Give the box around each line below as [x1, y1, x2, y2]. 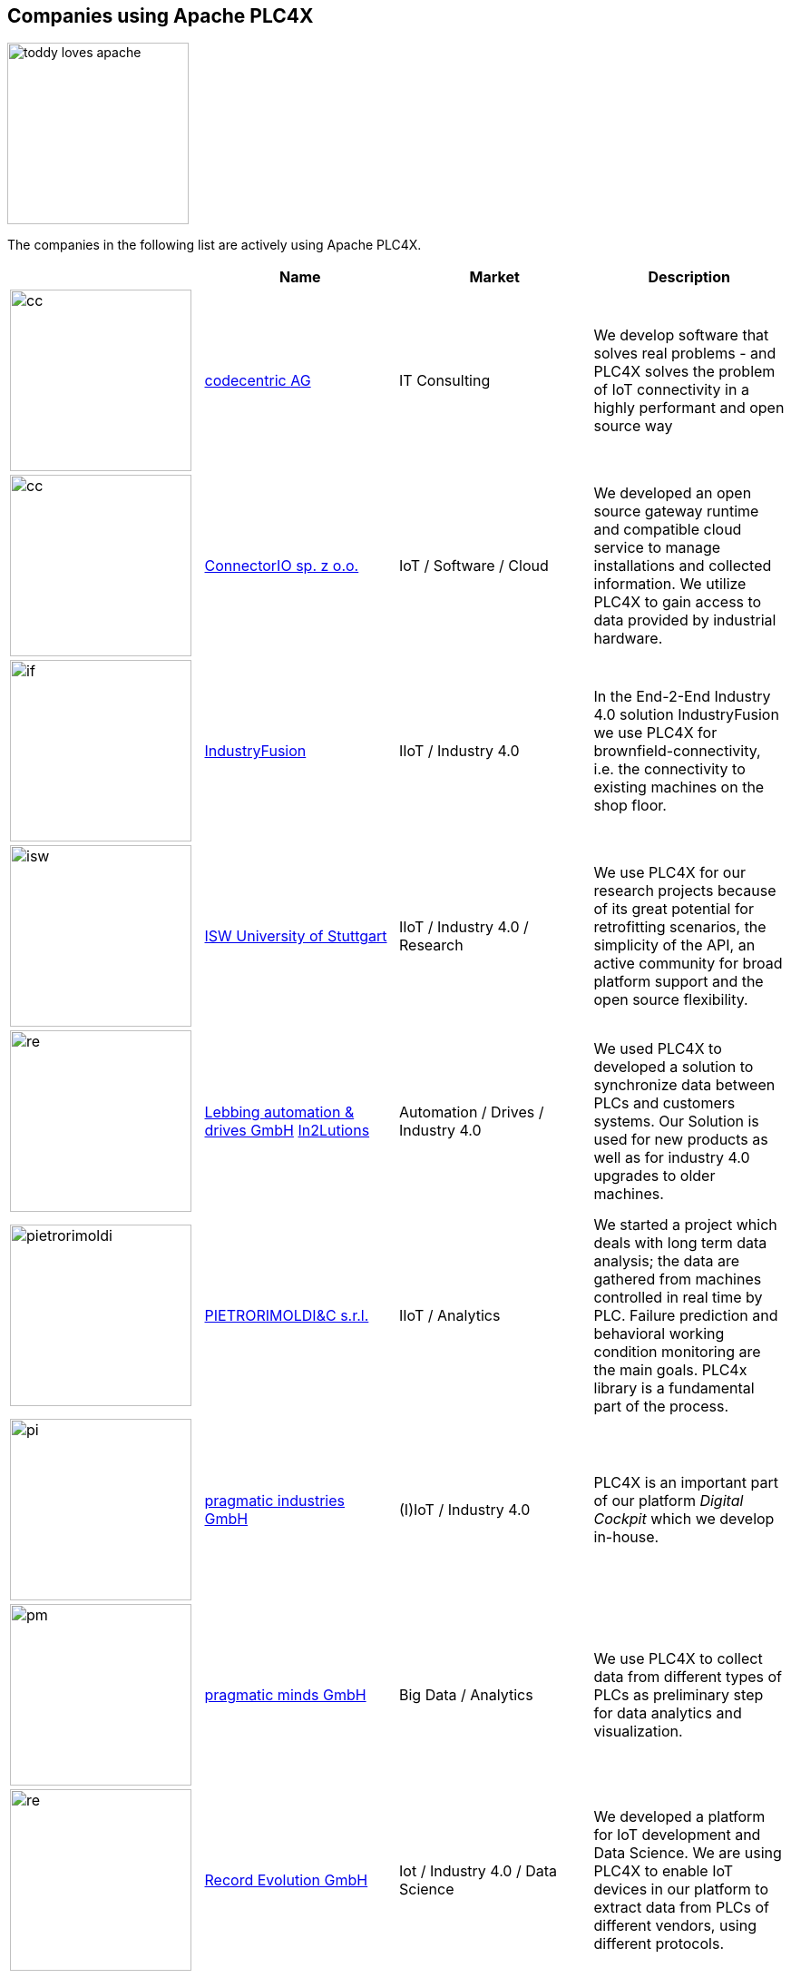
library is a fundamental [593, 1379, 755, 1398]
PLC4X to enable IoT [593, 1862, 734, 1881]
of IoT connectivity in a [593, 380, 749, 399]
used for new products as [593, 1130, 768, 1149]
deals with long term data [593, 1234, 767, 1253]
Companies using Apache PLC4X [7, 5, 314, 27]
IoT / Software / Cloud [399, 556, 549, 576]
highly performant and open [593, 399, 785, 418]
